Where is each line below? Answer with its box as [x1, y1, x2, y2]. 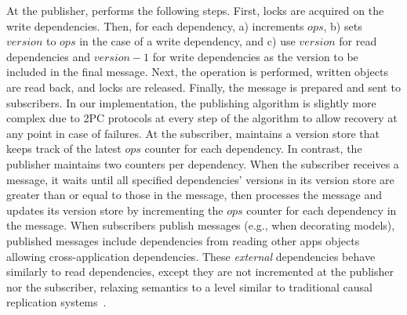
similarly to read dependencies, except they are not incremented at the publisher [6, 263, 394, 280]
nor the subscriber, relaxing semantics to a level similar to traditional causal [6, 278, 372, 295]
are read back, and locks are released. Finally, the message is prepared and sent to [6, 78, 401, 95]
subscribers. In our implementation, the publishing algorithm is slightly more [6, 94, 376, 110]
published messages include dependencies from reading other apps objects [6, 232, 360, 248]
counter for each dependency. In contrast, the [144, 140, 362, 157]
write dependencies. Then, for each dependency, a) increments [6, 17, 304, 34]
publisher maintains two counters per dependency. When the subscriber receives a [6, 155, 399, 172]
